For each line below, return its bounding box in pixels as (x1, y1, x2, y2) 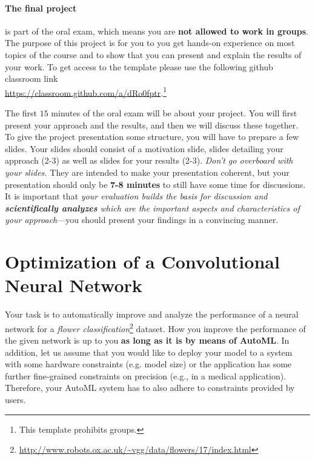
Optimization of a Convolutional (5, 249, 280, 274)
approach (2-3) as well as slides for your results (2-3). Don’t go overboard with (5, 154, 293, 167)
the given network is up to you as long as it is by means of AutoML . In (5, 334, 290, 347)
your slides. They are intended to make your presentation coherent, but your (5, 165, 290, 178)
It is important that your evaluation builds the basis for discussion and (5, 190, 268, 202)
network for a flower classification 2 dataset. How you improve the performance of (5, 320, 306, 335)
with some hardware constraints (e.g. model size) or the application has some (5, 358, 292, 370)
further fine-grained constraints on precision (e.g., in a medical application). (5, 369, 287, 382)
